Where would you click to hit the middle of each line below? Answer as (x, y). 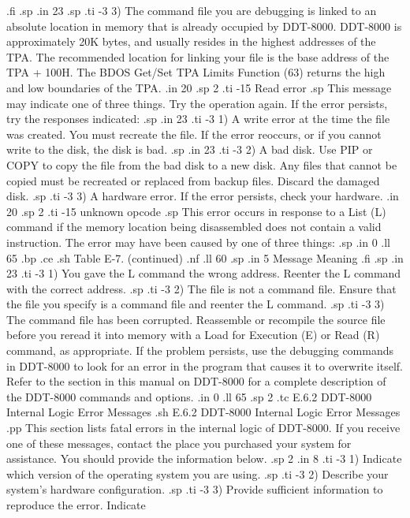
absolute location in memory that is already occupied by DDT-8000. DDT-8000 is (204, 26)
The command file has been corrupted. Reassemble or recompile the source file (196, 319)
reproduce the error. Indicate (76, 505)
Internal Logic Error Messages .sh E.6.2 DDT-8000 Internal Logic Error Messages (203, 412)
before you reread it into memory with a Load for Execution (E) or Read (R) (193, 335)
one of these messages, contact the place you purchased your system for (179, 443)
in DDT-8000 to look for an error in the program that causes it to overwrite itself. (205, 365)
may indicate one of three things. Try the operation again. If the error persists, (197, 103)
